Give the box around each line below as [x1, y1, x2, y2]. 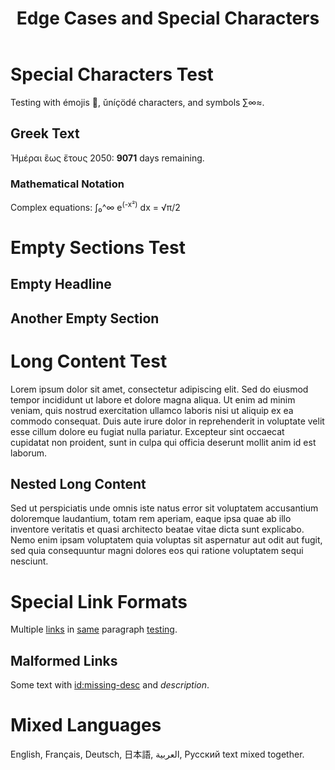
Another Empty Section [10, 310, 160, 327]
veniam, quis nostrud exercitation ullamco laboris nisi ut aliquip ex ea [10, 404, 294, 416]
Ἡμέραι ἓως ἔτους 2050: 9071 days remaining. [10, 152, 205, 164]
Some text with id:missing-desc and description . [10, 679, 210, 691]
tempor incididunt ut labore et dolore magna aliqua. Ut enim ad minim [10, 393, 296, 406]
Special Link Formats [10, 590, 188, 613]
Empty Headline [10, 276, 112, 293]
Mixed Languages [10, 714, 162, 737]
